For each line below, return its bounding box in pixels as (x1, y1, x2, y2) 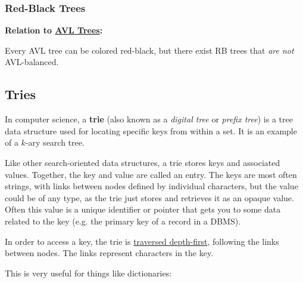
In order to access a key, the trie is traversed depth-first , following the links (5, 235, 279, 247)
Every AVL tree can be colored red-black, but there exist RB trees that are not (5, 44, 294, 56)
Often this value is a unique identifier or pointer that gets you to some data (5, 203, 281, 216)
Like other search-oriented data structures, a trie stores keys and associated (5, 156, 280, 168)
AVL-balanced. (5, 56, 59, 68)
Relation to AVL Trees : (5, 24, 103, 36)
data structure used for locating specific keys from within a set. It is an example (5, 124, 297, 137)
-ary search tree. (25, 136, 85, 149)
